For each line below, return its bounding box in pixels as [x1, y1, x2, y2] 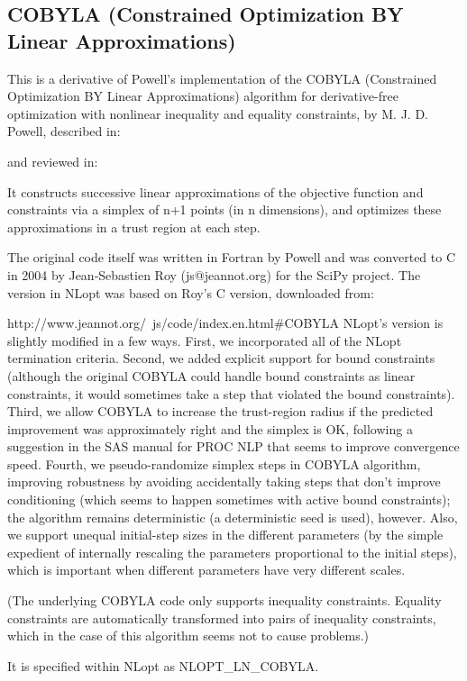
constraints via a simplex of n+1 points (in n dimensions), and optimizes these [7, 200, 442, 219]
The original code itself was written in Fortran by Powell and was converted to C [7, 248, 456, 267]
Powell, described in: [7, 122, 121, 141]
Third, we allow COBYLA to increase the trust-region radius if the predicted [7, 402, 434, 421]
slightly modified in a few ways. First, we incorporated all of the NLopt [7, 331, 402, 350]
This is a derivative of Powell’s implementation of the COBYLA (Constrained [7, 68, 437, 87]
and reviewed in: [7, 151, 98, 170]
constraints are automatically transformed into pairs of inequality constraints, [7, 608, 436, 627]
